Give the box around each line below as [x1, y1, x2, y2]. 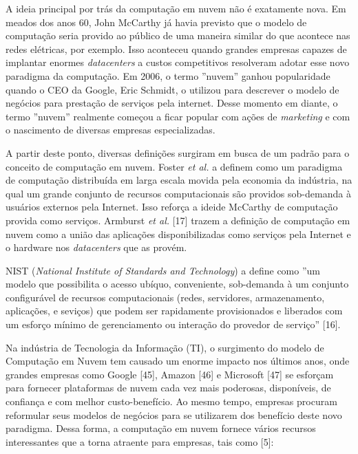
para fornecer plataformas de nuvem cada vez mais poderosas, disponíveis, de [6, 380, 331, 395]
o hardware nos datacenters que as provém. [6, 240, 187, 255]
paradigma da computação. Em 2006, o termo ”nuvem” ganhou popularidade [6, 68, 330, 83]
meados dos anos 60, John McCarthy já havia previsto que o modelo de [6, 14, 307, 29]
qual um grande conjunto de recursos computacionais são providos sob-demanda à [6, 186, 351, 200]
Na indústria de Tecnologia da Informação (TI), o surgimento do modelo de [6, 340, 324, 354]
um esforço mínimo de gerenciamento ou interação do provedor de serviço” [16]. [6, 317, 341, 332]
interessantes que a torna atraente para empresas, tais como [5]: [6, 434, 274, 448]
